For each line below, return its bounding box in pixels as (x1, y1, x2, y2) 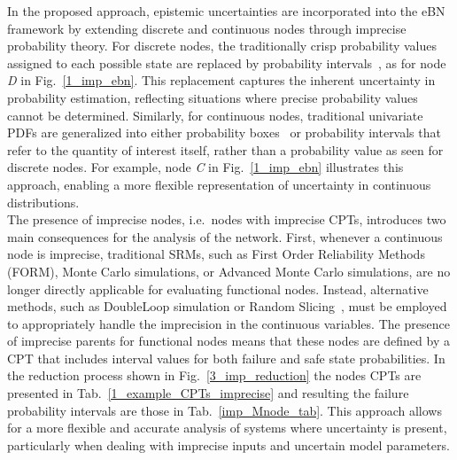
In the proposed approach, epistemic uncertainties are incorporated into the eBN (7, 2, 445, 19)
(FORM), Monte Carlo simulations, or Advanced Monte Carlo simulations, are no (7, 261, 451, 280)
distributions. (7, 192, 80, 211)
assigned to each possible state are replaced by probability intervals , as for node (7, 53, 446, 72)
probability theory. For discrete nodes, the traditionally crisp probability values (7, 36, 438, 55)
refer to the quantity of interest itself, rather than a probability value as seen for (7, 140, 444, 159)
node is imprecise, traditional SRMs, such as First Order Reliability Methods (7, 245, 425, 263)
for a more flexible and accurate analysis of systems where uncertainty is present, (7, 418, 447, 437)
